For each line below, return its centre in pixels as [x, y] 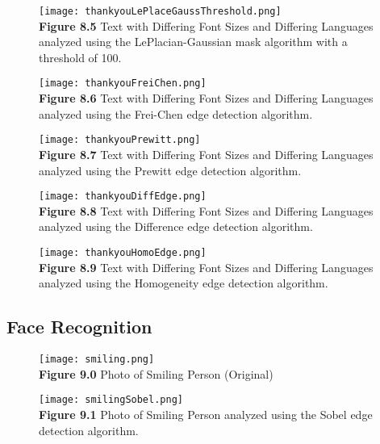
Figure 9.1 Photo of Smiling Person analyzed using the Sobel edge [206, 414]
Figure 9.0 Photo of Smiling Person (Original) [156, 373]
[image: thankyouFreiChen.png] [123, 84]
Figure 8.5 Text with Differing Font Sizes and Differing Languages [206, 25]
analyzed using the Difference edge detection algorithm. [176, 226]
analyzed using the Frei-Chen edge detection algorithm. [176, 113]
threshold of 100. [80, 57]
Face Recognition [79, 327]
